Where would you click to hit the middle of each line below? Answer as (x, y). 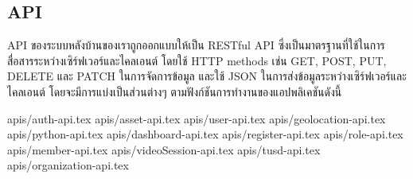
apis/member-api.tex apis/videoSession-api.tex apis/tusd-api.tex (164, 149)
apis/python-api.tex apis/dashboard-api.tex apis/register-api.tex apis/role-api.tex (205, 134)
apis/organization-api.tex (68, 165)
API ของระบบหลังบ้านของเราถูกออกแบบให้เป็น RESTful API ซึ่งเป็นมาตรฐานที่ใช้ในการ (196, 45)
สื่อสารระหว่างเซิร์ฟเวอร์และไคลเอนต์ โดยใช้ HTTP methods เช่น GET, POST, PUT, (197, 60)
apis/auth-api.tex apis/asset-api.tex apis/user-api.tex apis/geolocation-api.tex (197, 118)
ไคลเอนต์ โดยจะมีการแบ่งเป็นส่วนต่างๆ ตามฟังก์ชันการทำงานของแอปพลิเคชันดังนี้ (175, 91)
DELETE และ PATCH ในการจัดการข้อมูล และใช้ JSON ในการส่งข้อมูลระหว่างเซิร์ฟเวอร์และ (207, 76)
